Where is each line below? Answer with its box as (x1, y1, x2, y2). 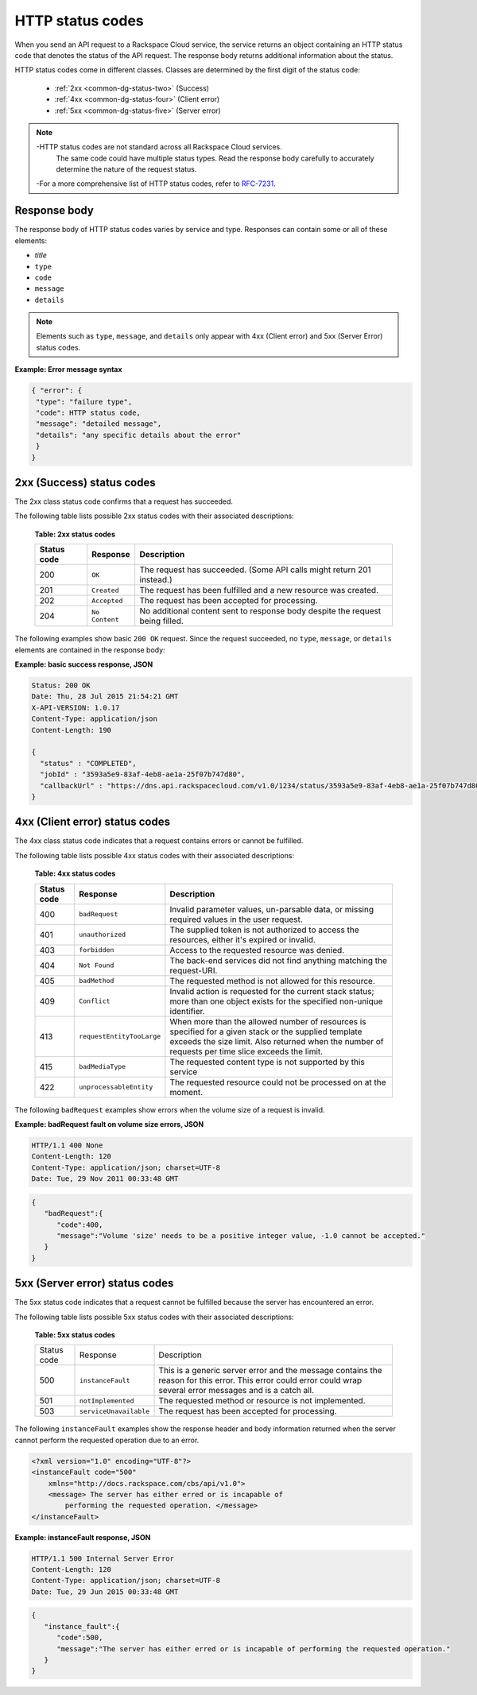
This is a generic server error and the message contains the (158, 1365, 382, 1376)
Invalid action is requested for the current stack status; (169, 985, 374, 996)
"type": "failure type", (36, 397, 133, 406)
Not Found (78, 962, 114, 969)
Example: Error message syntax (14, 365, 122, 374)
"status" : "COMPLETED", (40, 759, 137, 768)
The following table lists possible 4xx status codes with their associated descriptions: (14, 850, 294, 860)
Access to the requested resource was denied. (169, 944, 345, 955)
